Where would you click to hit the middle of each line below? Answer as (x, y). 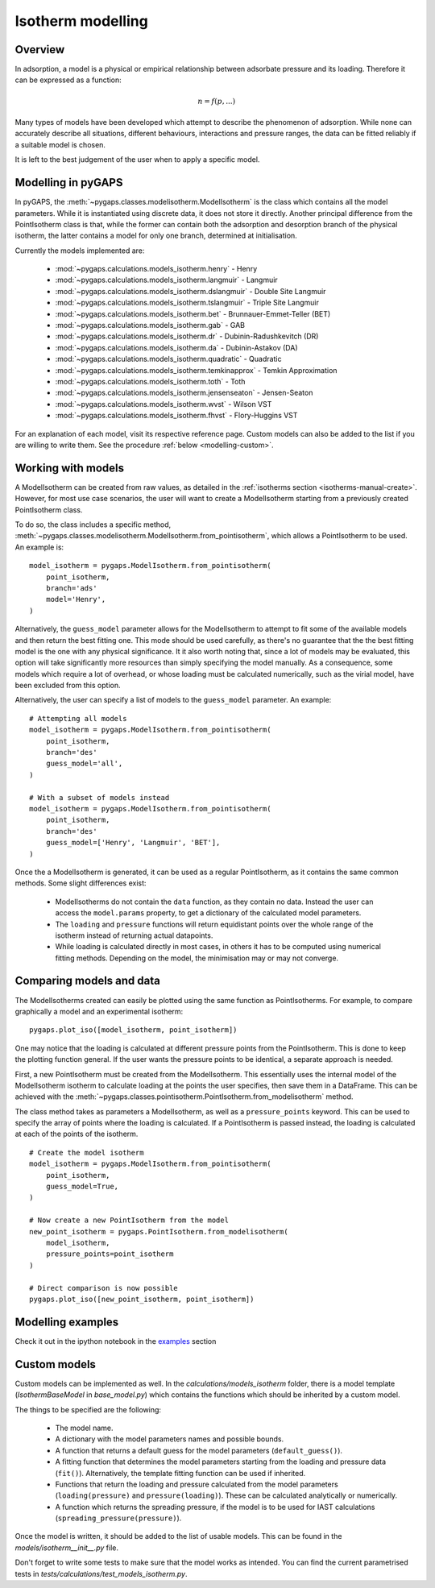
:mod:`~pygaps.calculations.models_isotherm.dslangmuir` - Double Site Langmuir (191, 291)
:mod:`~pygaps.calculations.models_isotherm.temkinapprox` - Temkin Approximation (196, 370)
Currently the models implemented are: (80, 251)
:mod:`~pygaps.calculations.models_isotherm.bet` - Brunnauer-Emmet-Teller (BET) (193, 313)
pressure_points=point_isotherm (110, 1254)
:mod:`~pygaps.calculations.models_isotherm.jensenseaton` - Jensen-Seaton (184, 393)
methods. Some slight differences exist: (81, 883)
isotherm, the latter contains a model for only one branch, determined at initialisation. (156, 236)
